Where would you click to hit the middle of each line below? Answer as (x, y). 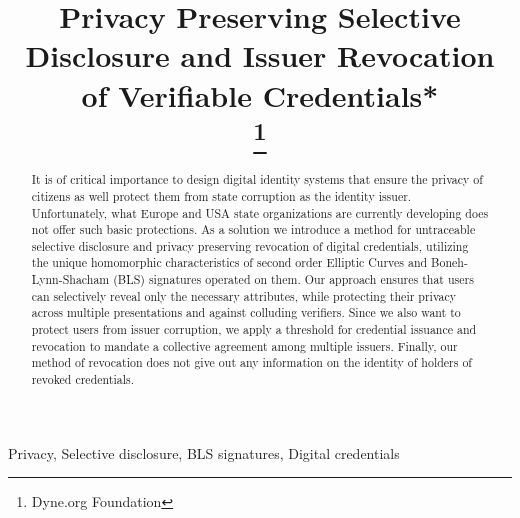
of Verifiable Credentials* (260, 94)
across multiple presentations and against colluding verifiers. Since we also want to (246, 312)
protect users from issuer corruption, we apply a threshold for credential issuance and (254, 329)
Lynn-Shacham (70, 279)
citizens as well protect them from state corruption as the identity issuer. (221, 195)
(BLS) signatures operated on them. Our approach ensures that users (293, 279)
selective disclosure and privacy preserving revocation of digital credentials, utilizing (250, 245)
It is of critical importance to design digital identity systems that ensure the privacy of (257, 179)
